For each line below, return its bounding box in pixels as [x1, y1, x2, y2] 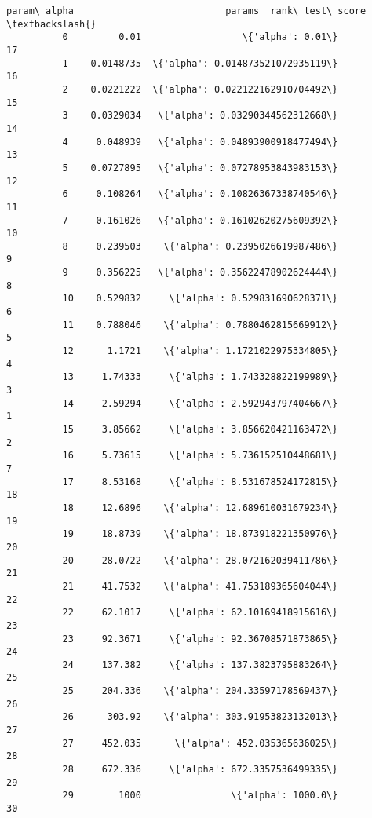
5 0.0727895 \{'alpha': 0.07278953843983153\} [62, 162, 338, 173]
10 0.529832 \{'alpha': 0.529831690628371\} [62, 293, 338, 305]
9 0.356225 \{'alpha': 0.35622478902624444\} [62, 267, 338, 279]
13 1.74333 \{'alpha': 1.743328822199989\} [62, 371, 338, 383]
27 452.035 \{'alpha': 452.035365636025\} [62, 737, 338, 749]
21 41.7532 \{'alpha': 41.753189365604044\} [62, 580, 338, 592]
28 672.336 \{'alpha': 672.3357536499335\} [62, 764, 338, 776]
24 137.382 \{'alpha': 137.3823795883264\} [62, 659, 338, 670]
